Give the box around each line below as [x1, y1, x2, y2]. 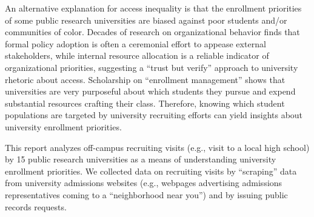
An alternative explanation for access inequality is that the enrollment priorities [5, 2, 302, 14]
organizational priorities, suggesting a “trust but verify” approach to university [5, 61, 298, 73]
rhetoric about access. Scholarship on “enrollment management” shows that [5, 73, 286, 85]
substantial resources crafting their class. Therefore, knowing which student [5, 96, 285, 109]
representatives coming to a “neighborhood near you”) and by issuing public [5, 188, 288, 201]
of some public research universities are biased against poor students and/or [5, 13, 287, 26]
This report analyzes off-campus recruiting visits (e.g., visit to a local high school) [5, 141, 310, 153]
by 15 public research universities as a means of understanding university [5, 153, 276, 165]
